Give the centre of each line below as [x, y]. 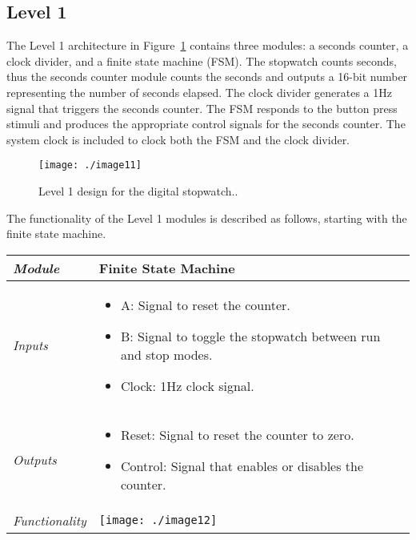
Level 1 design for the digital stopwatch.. [138, 191]
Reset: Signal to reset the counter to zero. [238, 434]
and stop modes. [167, 354]
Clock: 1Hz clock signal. [188, 385]
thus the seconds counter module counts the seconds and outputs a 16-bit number [207, 77]
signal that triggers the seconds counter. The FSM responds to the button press [202, 108]
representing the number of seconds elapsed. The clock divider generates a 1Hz [199, 92]
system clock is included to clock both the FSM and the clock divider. [178, 139]
